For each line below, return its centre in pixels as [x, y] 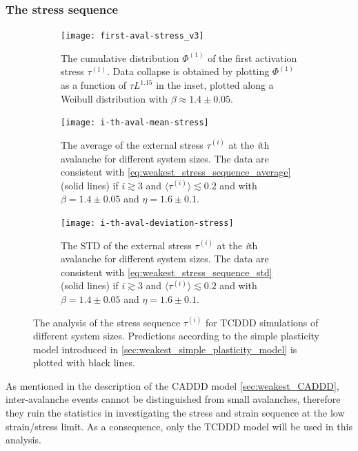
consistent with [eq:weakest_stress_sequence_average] [176, 172]
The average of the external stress [132, 144]
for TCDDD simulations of [262, 322]
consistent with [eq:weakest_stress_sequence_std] [167, 272]
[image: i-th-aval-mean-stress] [135, 123]
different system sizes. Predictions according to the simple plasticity [176, 336]
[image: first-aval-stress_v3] [132, 36]
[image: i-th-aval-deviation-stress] [147, 223]
